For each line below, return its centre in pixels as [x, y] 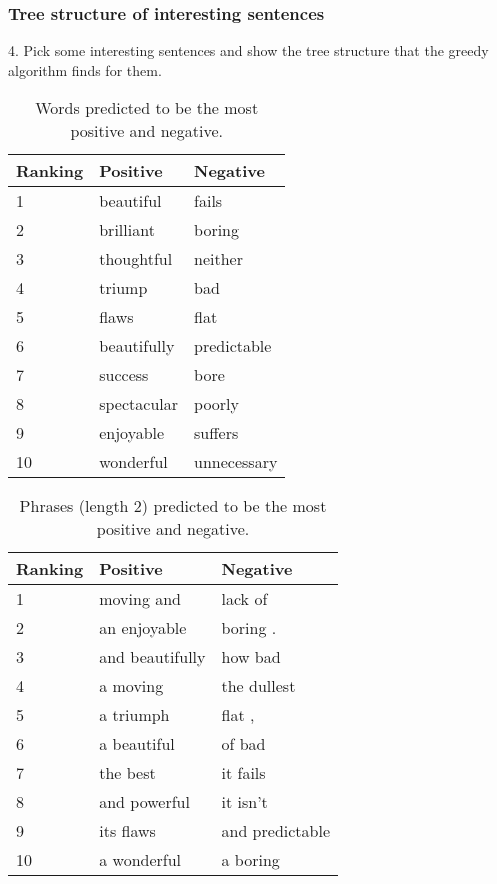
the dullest [258, 686]
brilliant [127, 230]
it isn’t [244, 802]
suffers [216, 433]
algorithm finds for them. [85, 69]
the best [127, 773]
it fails [243, 773]
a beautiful [137, 744]
